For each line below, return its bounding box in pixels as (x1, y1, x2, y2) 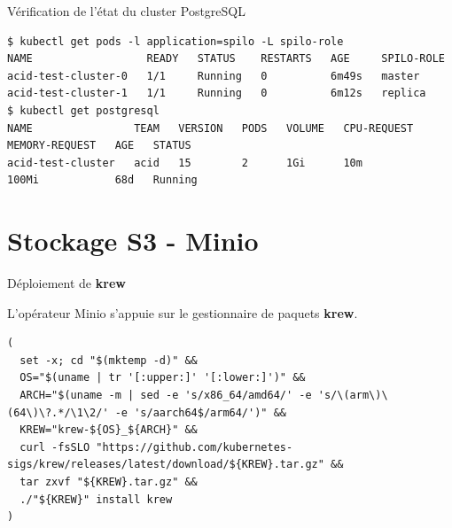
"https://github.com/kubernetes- (96, 440, 293, 454)
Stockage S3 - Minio (7, 222, 259, 259)
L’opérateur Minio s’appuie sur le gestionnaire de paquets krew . (7, 303, 358, 322)
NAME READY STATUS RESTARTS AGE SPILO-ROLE (7, 52, 445, 66)
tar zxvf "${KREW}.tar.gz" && (19, 476, 198, 488)
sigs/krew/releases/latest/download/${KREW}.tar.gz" (7, 458, 324, 471)
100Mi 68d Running (7, 174, 198, 187)
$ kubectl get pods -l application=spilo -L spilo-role (7, 35, 344, 48)
